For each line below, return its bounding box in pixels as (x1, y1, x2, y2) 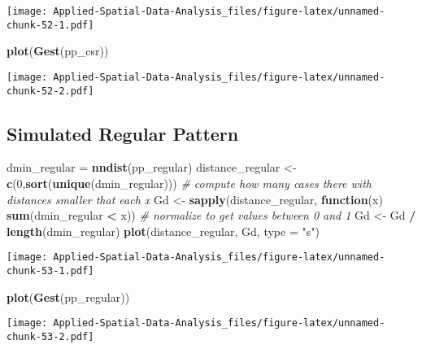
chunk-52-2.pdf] (7, 85, 94, 97)
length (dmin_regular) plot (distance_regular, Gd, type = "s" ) (7, 222, 320, 239)
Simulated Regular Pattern (7, 120, 239, 146)
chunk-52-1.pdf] (7, 19, 94, 31)
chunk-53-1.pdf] (7, 265, 94, 277)
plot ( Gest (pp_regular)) (7, 288, 130, 305)
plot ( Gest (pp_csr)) (7, 42, 109, 59)
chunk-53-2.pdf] (7, 330, 94, 342)
